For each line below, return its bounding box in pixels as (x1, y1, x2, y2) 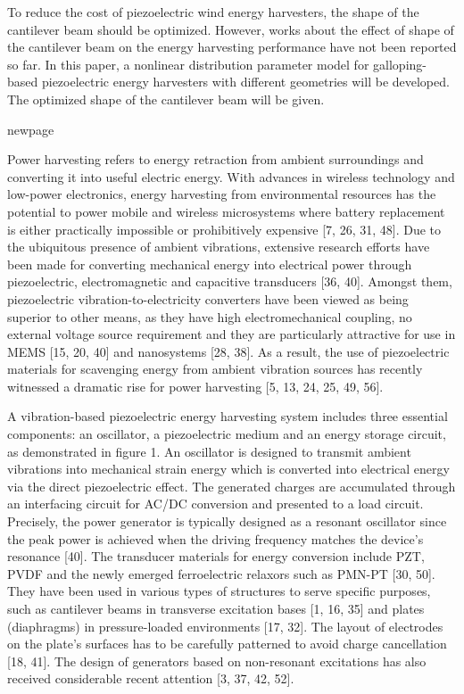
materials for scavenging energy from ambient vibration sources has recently (7, 359, 423, 378)
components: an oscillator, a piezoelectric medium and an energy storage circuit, (7, 425, 446, 443)
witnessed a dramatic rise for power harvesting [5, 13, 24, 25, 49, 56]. (7, 376, 384, 395)
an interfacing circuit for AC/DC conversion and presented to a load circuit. (7, 494, 424, 513)
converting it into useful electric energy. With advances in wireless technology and (7, 167, 455, 186)
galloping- (373, 54, 427, 73)
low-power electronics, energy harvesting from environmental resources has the (7, 185, 436, 203)
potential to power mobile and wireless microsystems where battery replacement (7, 202, 445, 220)
